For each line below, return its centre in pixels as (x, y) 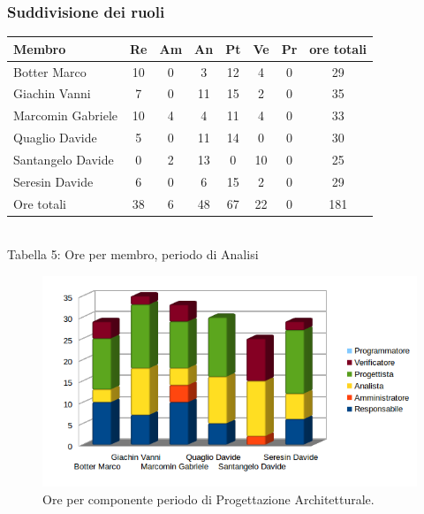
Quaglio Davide (55, 138)
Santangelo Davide (64, 159)
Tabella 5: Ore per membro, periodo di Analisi (133, 254)
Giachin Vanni (52, 93)
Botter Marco (50, 71)
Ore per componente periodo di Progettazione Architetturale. (208, 499)
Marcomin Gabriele (66, 115)
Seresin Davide (53, 181)
